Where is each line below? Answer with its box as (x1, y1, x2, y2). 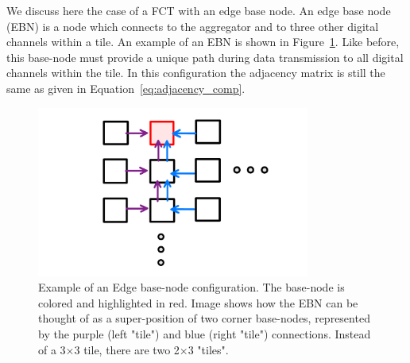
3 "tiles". (188, 341, 229, 357)
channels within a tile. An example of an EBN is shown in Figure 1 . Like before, (6, 33, 400, 50)
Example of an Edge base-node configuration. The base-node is (38, 279, 345, 295)
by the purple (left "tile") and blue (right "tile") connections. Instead (38, 325, 371, 342)
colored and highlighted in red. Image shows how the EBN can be (38, 294, 358, 311)
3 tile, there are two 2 (74, 341, 180, 357)
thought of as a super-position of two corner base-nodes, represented (38, 310, 370, 326)
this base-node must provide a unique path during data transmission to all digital (6, 48, 404, 65)
